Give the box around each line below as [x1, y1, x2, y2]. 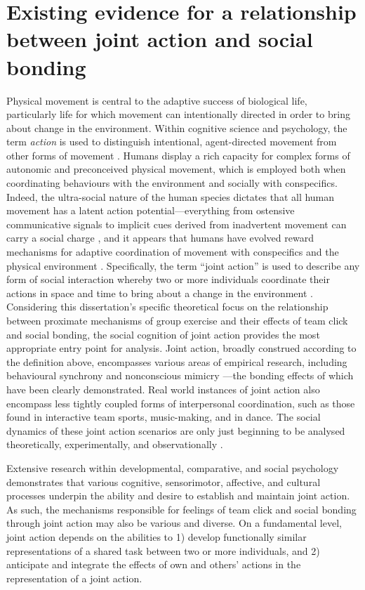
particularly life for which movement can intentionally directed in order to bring [6, 107, 350, 122]
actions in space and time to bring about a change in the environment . [6, 285, 313, 300]
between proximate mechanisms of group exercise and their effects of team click [6, 313, 348, 327]
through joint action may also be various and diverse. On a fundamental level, [6, 516, 342, 530]
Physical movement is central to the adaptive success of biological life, [6, 93, 307, 107]
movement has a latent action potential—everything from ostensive [6, 203, 295, 218]
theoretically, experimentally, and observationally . [6, 437, 223, 452]
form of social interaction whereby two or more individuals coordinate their [6, 272, 330, 287]
